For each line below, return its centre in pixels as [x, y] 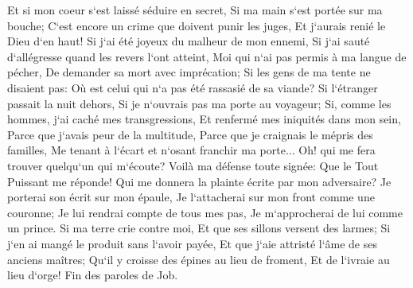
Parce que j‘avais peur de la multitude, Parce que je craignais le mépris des [190, 134]
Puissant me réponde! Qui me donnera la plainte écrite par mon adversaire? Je [199, 181]
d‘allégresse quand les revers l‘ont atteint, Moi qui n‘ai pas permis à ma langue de [207, 56]
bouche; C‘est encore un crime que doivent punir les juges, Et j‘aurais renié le [197, 25]
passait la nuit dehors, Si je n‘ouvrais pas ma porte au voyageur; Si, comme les [199, 103]
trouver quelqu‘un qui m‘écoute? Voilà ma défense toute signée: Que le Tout [193, 165]
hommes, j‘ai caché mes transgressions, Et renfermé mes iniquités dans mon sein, [204, 119]
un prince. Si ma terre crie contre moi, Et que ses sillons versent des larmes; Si [199, 228]
